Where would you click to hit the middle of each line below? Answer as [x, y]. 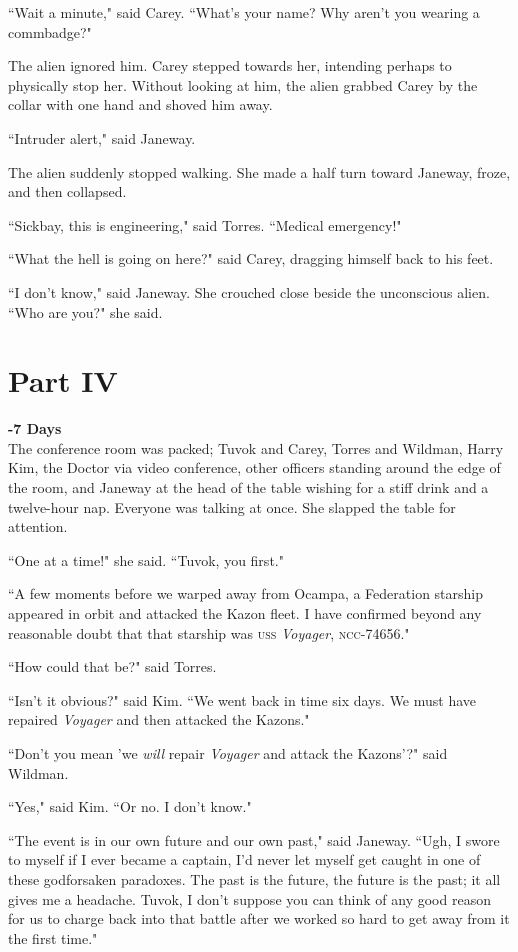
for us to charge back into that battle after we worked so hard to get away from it [259, 918]
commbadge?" [50, 31]
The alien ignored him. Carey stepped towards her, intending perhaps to [230, 65]
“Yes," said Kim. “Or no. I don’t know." [130, 806]
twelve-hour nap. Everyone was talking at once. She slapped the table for [232, 506]
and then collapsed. [67, 191]
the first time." [53, 937]
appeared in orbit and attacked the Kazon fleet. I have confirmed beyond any [245, 613]
